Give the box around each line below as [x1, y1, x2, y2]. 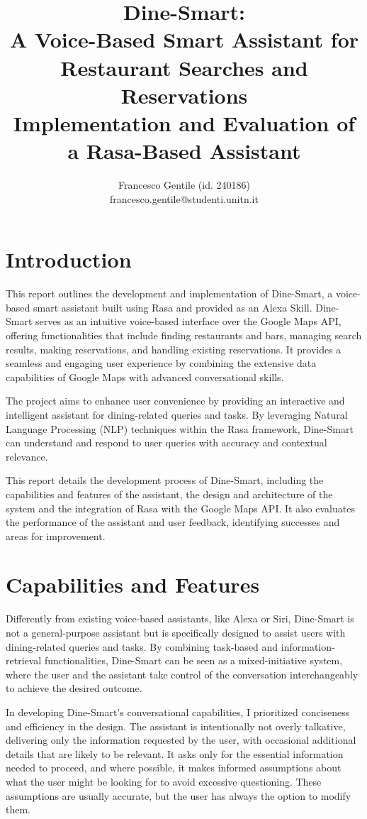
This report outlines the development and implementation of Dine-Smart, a [6, 286, 333, 301]
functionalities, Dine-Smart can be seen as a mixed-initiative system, [44, 653, 343, 668]
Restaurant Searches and [60, 53, 308, 82]
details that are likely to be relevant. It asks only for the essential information [6, 746, 344, 761]
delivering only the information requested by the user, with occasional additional [6, 732, 356, 747]
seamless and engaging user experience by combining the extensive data [6, 356, 317, 370]
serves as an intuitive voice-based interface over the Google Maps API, [35, 314, 341, 329]
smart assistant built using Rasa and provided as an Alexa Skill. [33, 299, 312, 314]
